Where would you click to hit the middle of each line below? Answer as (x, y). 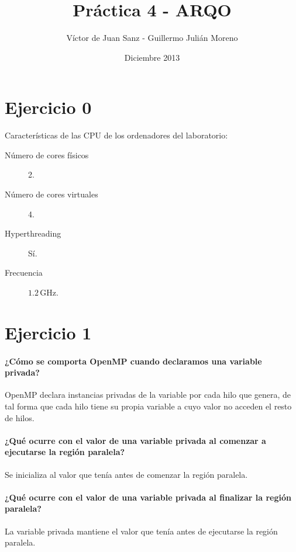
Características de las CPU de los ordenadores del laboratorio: (116, 135)
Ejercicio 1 (48, 332)
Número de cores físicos (47, 155)
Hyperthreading (33, 233)
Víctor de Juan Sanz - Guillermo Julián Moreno (152, 38)
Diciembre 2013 (152, 57)
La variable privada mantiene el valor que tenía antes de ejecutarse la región (141, 531)
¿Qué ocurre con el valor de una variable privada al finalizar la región (148, 497)
